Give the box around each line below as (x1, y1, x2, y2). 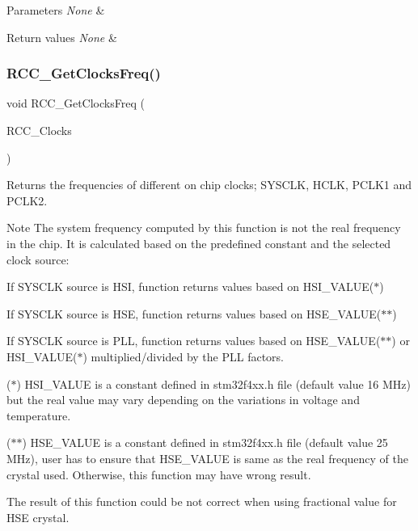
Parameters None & (6, 2, 105, 18)
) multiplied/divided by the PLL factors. (82, 348, 284, 365)
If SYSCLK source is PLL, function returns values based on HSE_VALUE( (6, 332, 381, 349)
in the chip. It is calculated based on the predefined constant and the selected (6, 234, 391, 251)
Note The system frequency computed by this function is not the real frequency (6, 219, 401, 236)
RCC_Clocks (6, 122, 72, 138)
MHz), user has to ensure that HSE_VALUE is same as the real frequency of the (6, 449, 408, 466)
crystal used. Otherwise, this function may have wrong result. (6, 466, 311, 483)
